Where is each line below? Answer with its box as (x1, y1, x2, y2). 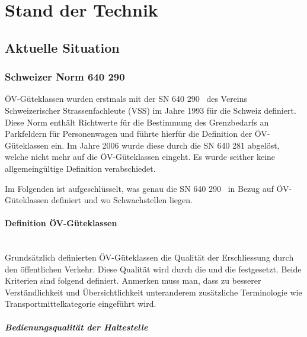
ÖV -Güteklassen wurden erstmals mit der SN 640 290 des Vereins (5, 92, 248, 105)
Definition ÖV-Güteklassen (5, 217, 117, 229)
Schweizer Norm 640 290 (5, 69, 125, 84)
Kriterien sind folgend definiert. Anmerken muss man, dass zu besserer (5, 274, 261, 287)
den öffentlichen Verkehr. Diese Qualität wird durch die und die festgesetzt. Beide (5, 262, 302, 275)
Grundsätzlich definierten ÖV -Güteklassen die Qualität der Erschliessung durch (5, 251, 294, 264)
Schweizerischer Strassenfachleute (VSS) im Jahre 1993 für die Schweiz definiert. (5, 104, 296, 116)
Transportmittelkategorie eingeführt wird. (5, 297, 156, 310)
